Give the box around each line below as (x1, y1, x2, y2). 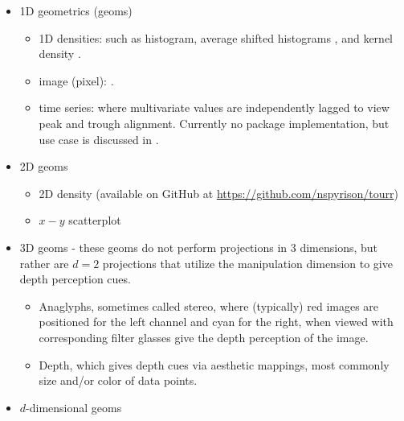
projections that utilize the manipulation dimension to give (102, 254, 393, 271)
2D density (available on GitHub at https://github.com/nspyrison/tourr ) (39, 184, 398, 201)
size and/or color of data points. (39, 372, 198, 389)
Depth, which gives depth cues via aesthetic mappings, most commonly (39, 356, 390, 373)
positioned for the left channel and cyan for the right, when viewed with (39, 313, 394, 330)
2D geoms (19, 158, 68, 175)
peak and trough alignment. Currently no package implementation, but (39, 114, 390, 131)
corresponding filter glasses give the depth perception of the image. (39, 328, 369, 345)
